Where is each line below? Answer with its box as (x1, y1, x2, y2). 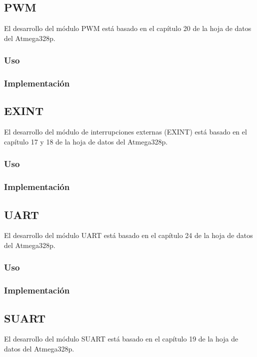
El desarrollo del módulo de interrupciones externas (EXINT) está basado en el (4, 126, 247, 137)
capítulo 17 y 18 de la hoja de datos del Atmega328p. (4, 136, 168, 146)
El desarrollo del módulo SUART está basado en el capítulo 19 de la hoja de (4, 333, 238, 344)
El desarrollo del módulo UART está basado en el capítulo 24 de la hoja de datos (4, 230, 253, 240)
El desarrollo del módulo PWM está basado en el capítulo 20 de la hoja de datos (4, 23, 251, 33)
